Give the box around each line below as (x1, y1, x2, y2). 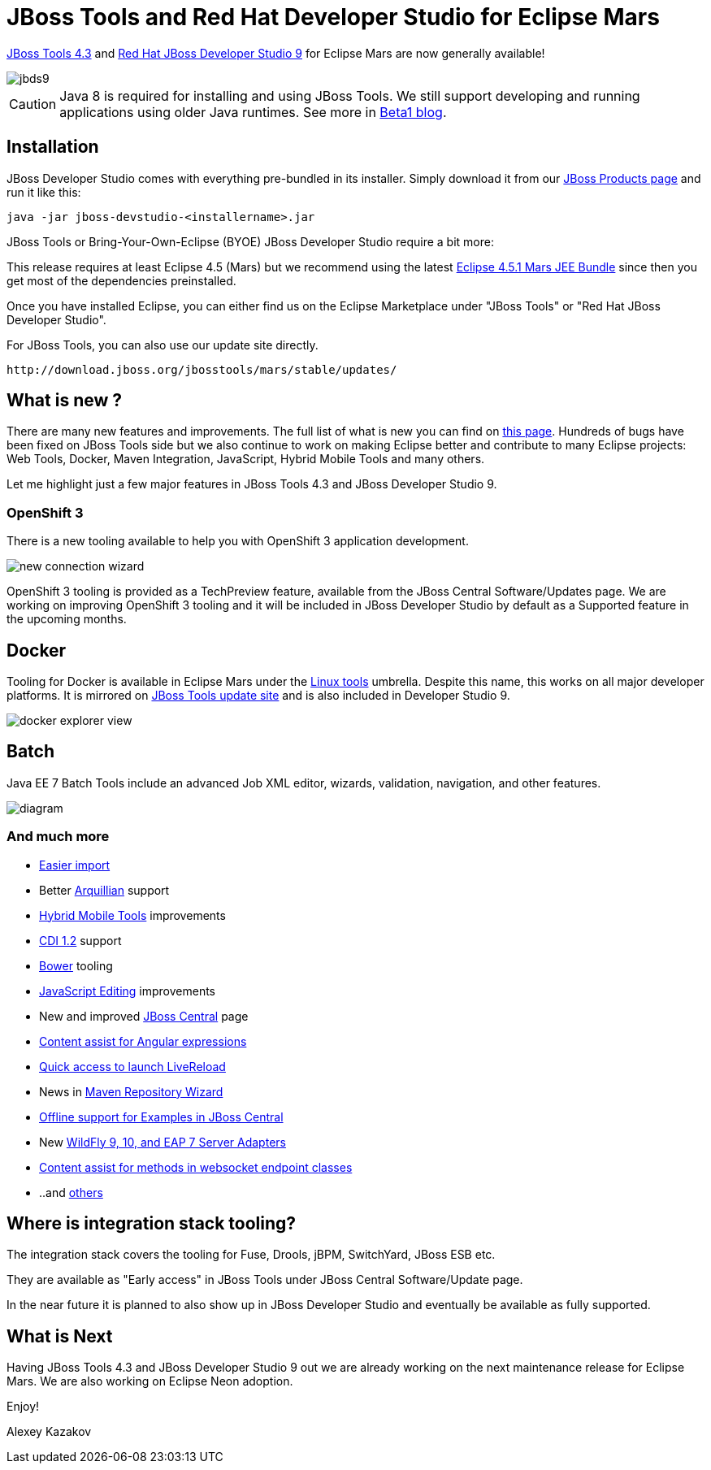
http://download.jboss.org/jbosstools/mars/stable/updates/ (7, 362, 397, 376)
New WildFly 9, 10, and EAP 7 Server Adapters (39, 1134, 286, 1149)
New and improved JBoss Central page (39, 1008, 249, 1023)
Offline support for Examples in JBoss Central (39, 1109, 284, 1124)
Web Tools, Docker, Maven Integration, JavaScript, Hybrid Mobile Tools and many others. (7, 452, 485, 466)
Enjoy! (7, 1399, 40, 1414)
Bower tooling (39, 958, 113, 973)
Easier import (39, 857, 111, 872)
